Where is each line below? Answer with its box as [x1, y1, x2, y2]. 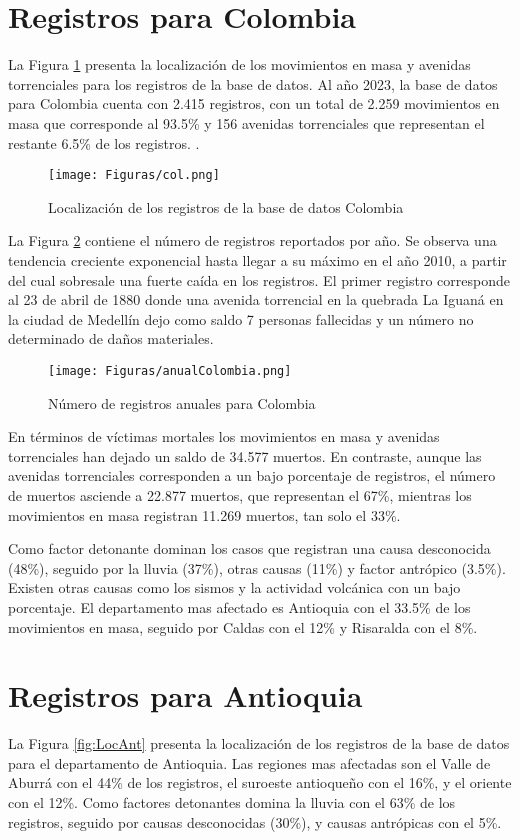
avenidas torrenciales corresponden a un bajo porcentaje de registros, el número [8, 465, 496, 486]
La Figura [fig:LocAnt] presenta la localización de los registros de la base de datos [8, 733, 510, 754]
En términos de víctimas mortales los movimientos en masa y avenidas [8, 426, 440, 447]
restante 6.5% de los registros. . [8, 132, 200, 153]
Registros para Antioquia [8, 675, 363, 716]
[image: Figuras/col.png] [48, 168, 220, 183]
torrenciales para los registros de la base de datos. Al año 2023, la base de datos [8, 73, 498, 94]
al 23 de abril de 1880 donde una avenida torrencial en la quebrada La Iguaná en [8, 289, 504, 310]
